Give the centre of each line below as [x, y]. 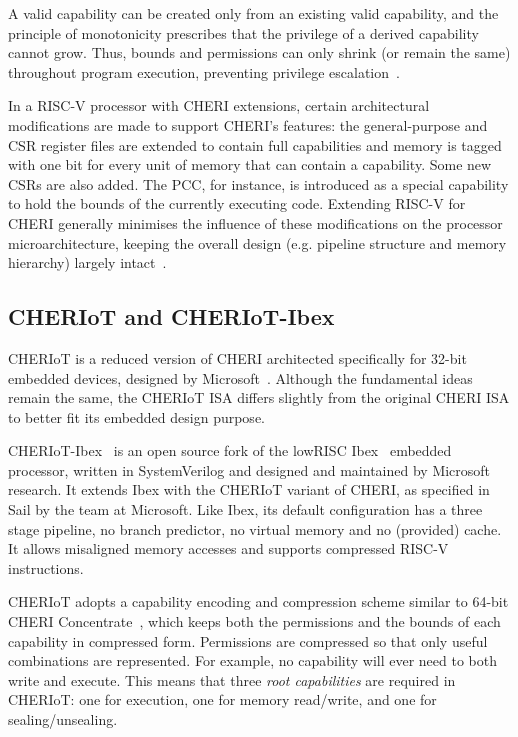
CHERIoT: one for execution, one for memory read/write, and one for [222, 699]
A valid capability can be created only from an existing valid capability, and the [253, 13]
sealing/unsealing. [63, 719]
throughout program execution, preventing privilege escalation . [204, 71]
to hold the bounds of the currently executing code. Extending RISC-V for [237, 203]
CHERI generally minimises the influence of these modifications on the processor [255, 222]
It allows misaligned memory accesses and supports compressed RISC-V [228, 548]
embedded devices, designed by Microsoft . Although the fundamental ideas [240, 377]
